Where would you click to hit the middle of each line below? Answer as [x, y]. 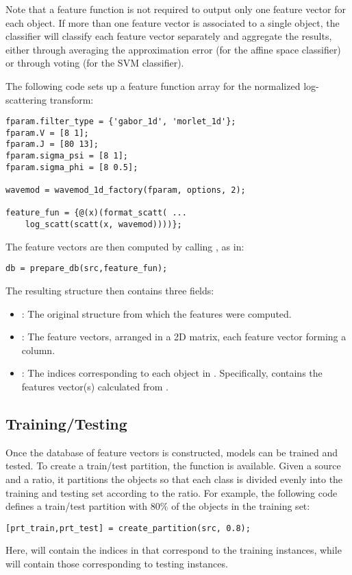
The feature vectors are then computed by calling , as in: [125, 246]
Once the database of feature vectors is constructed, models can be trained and [172, 452]
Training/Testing [66, 423]
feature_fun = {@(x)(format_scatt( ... [96, 213]
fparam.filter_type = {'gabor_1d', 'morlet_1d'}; [121, 122]
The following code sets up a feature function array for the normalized [153, 85]
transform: [72, 99]
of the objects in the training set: [241, 506]
